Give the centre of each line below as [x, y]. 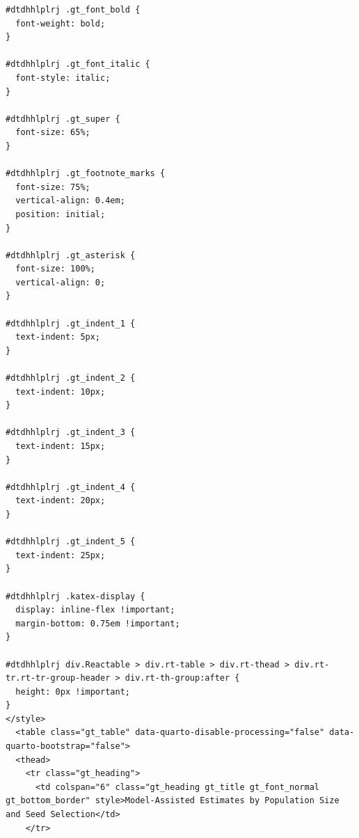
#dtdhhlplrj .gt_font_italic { [78, 64]
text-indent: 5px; [58, 337]
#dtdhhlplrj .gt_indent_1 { [71, 323]
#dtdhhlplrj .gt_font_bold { [73, 10]
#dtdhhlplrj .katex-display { [75, 596]
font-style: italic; [63, 78]
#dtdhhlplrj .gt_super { [63, 119]
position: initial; [61, 214]
